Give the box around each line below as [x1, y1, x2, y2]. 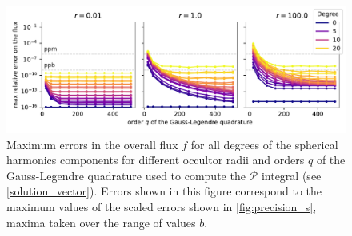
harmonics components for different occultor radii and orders [6, 151, 305, 168]
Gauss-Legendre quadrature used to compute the [6, 167, 246, 183]
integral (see [261, 167, 322, 183]
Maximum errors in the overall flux [6, 136, 178, 152]
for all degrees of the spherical [190, 136, 338, 152]
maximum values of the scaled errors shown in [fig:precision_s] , [6, 198, 317, 214]
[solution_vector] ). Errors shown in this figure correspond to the [6, 183, 322, 199]
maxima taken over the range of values [6, 214, 196, 230]
